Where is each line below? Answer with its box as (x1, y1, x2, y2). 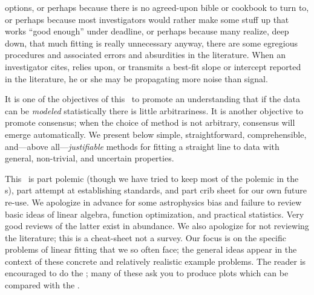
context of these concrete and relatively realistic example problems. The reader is (5, 254, 306, 267)
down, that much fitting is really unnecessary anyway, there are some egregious (5, 36, 298, 49)
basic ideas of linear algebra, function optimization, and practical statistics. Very (5, 207, 304, 220)
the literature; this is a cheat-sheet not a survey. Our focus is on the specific (5, 231, 286, 244)
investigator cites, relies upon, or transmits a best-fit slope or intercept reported (5, 60, 301, 73)
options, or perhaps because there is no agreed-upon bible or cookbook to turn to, (5, 1, 309, 13)
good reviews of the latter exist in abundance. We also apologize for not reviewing (5, 219, 309, 232)
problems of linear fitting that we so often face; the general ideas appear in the (5, 243, 297, 256)
